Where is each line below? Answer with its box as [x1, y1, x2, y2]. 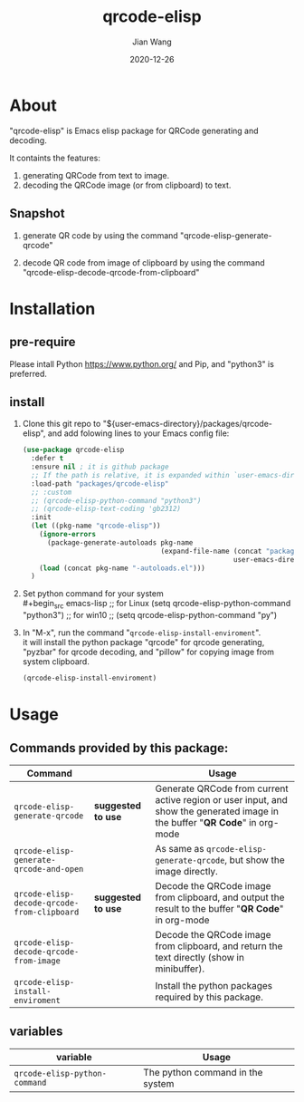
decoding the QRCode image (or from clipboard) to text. [22, 179, 232, 190]
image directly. [155, 865, 219, 877]
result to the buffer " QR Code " [155, 902, 284, 914]
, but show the [224, 854, 285, 866]
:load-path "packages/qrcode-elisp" [31, 478, 169, 488]
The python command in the [143, 1066, 263, 1078]
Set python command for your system [22, 588, 165, 599]
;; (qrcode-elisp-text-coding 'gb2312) [31, 505, 181, 514]
